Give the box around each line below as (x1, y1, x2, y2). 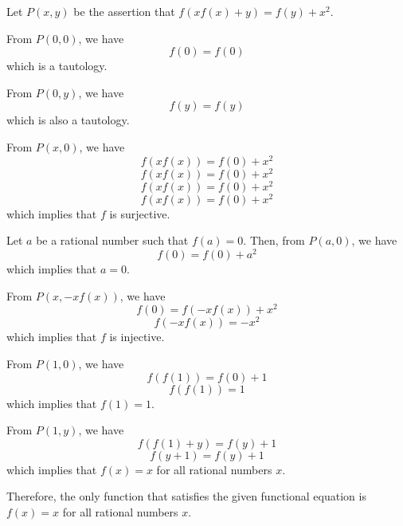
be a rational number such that (36, 232, 189, 249)
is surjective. (109, 205, 170, 222)
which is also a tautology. (6, 112, 130, 128)
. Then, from (243, 232, 305, 249)
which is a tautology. (6, 57, 108, 74)
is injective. (109, 328, 165, 345)
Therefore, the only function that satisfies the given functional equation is (6, 488, 366, 504)
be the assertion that (73, 3, 175, 19)
